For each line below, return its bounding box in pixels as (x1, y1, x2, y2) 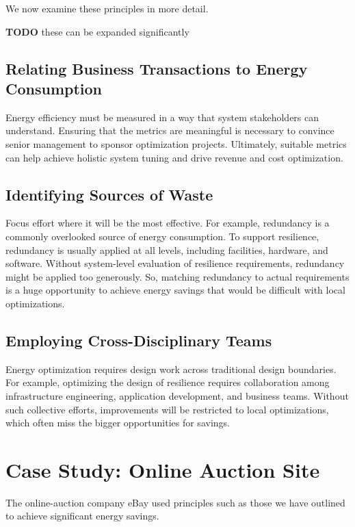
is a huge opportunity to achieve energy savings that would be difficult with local (5, 283, 345, 297)
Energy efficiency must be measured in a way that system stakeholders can (5, 110, 319, 124)
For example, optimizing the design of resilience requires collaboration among (5, 375, 330, 389)
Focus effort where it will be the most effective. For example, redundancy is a (5, 216, 330, 230)
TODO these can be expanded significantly (5, 24, 189, 38)
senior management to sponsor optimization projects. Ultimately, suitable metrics (5, 136, 347, 151)
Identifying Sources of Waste (5, 183, 213, 205)
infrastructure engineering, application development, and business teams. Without (5, 388, 349, 402)
